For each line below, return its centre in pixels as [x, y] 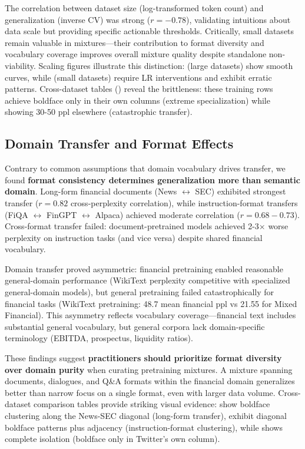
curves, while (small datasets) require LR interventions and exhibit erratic [138, 77]
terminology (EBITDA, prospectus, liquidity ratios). [99, 338]
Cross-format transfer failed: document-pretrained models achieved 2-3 [132, 226]
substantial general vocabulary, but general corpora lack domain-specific [135, 326]
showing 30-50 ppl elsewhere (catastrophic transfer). [99, 112]
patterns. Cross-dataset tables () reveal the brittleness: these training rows [139, 89]
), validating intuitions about [238, 19]
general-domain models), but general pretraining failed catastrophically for [140, 292]
